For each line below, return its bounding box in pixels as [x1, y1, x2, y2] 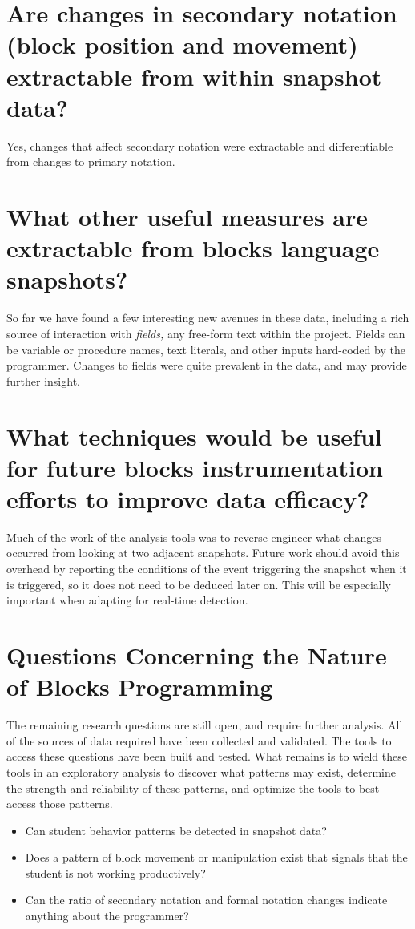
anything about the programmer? [25, 907, 189, 924]
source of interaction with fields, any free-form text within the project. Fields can [6, 325, 405, 341]
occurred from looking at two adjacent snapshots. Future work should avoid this [6, 544, 400, 561]
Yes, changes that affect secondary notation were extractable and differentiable [6, 137, 393, 154]
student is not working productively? [25, 864, 206, 881]
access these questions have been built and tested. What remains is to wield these [6, 748, 407, 765]
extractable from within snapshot [6, 59, 382, 92]
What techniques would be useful [6, 419, 382, 452]
